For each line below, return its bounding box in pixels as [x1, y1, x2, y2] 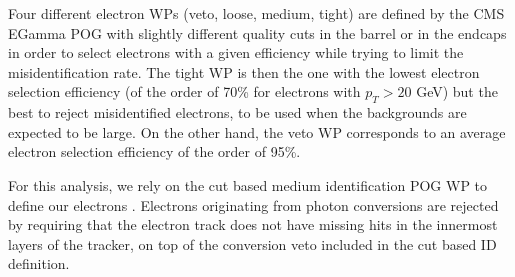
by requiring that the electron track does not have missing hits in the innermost [8, 214, 498, 235]
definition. [8, 253, 70, 274]
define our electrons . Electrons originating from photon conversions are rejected [8, 194, 499, 215]
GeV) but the [416, 81, 498, 102]
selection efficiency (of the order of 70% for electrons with [8, 81, 361, 102]
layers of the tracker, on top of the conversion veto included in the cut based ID [8, 233, 497, 254]
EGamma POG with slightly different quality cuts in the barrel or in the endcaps [8, 22, 507, 43]
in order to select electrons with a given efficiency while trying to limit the [8, 42, 464, 63]
